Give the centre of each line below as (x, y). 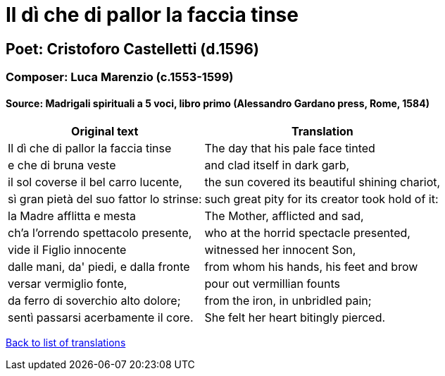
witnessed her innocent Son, (280, 250)
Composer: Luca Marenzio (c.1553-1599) (120, 77)
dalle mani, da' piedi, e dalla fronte (99, 267)
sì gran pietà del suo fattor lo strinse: (105, 199)
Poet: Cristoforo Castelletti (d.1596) (132, 49)
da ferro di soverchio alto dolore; (94, 301)
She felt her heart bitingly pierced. (295, 318)
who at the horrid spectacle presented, (307, 233)
